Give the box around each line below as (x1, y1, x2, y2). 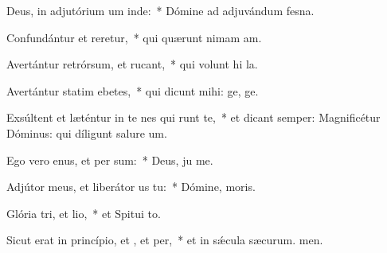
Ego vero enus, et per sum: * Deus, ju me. (6, 151, 213, 168)
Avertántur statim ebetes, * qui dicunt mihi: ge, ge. (6, 82, 259, 99)
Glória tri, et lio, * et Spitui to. (6, 204, 161, 221)
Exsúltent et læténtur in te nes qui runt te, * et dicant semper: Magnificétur (6, 109, 381, 126)
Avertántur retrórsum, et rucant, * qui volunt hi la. (6, 56, 258, 72)
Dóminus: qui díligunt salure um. (6, 124, 167, 141)
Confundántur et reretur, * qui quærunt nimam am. (6, 29, 262, 45)
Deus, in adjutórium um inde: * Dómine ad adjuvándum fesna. (6, 2, 315, 18)
